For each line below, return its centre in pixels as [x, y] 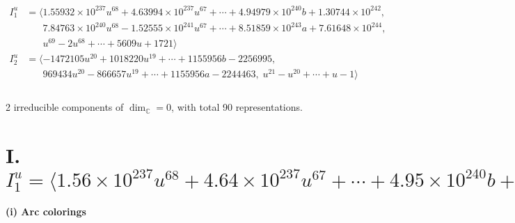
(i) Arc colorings [46, 212]
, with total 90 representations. [237, 107]
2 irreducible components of [65, 107]
